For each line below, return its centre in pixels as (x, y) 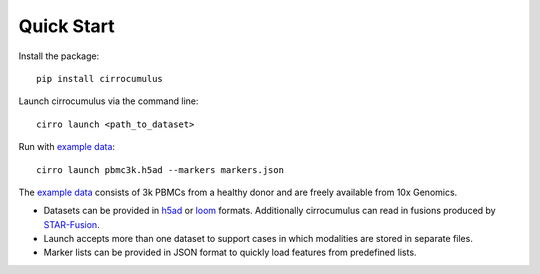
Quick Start (66, 26)
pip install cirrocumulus (100, 78)
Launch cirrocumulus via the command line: (108, 101)
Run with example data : (66, 147)
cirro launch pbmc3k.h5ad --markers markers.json (160, 169)
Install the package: (59, 56)
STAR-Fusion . (71, 224)
